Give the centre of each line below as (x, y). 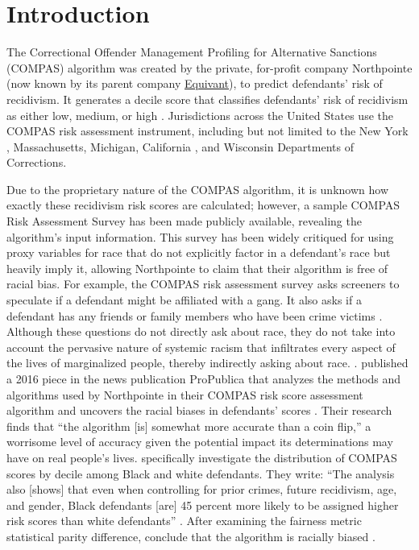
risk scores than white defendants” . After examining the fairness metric (184, 521)
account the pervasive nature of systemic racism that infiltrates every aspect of (201, 347)
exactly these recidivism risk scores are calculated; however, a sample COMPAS (203, 205)
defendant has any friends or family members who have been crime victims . (195, 315)
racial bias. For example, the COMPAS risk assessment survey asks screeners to (203, 284)
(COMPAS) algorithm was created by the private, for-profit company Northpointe (209, 67)
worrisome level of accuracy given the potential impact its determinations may (200, 442)
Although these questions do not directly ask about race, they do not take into (201, 331)
